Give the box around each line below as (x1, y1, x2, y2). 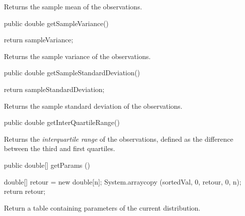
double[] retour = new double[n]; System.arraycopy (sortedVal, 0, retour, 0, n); (4, 176, 242, 186)
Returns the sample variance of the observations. (4, 51, 151, 61)
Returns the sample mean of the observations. (4, 1, 142, 11)
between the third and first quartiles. (4, 143, 115, 154)
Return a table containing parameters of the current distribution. (4, 202, 201, 213)
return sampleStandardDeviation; (4, 84, 105, 94)
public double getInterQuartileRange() (4, 117, 120, 127)
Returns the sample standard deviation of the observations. (4, 100, 183, 111)
